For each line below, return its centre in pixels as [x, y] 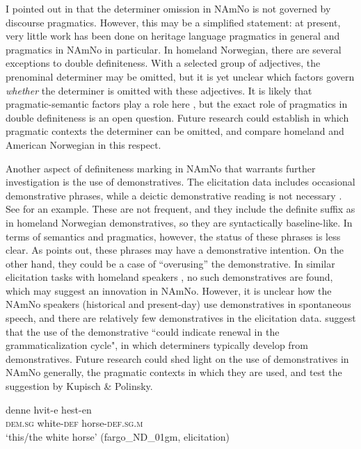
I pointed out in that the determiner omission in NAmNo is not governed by [168, 8]
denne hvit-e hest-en [49, 409]
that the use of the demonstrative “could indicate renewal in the [143, 331]
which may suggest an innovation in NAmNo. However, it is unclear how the [169, 290]
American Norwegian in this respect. [83, 144]
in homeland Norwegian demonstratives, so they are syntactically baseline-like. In [179, 222]
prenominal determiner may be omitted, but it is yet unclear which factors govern [180, 76]
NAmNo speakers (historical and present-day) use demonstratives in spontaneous [178, 304]
